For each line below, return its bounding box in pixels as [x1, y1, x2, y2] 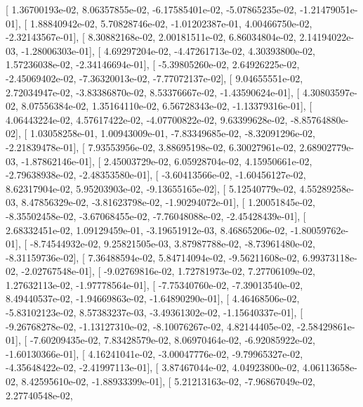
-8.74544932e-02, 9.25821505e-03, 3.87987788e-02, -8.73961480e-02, [29, 236, 315, 251]
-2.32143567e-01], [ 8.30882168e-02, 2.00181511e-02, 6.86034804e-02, [6, 30, 296, 44]
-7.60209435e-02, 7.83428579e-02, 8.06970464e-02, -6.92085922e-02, [29, 332, 315, 347]
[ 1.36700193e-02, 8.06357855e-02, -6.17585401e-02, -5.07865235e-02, [6, 2, 297, 16]
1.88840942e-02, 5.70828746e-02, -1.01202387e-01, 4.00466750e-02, [29, 15, 312, 30]
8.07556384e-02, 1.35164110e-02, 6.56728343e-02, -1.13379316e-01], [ [21, 98, 312, 113]
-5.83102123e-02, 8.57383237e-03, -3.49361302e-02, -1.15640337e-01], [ [6, 305, 303, 320]
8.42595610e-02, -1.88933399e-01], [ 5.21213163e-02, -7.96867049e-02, [21, 374, 315, 389]
